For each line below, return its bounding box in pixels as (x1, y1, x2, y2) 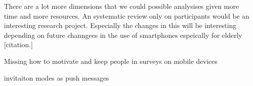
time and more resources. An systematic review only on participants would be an (4, 10, 250, 21)
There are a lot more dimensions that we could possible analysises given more (4, 1, 239, 11)
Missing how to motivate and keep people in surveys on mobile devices (4, 56, 218, 66)
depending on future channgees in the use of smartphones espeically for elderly (4, 29, 243, 40)
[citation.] (4, 39, 33, 50)
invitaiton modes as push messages (4, 72, 109, 83)
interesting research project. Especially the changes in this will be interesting (4, 20, 237, 30)
